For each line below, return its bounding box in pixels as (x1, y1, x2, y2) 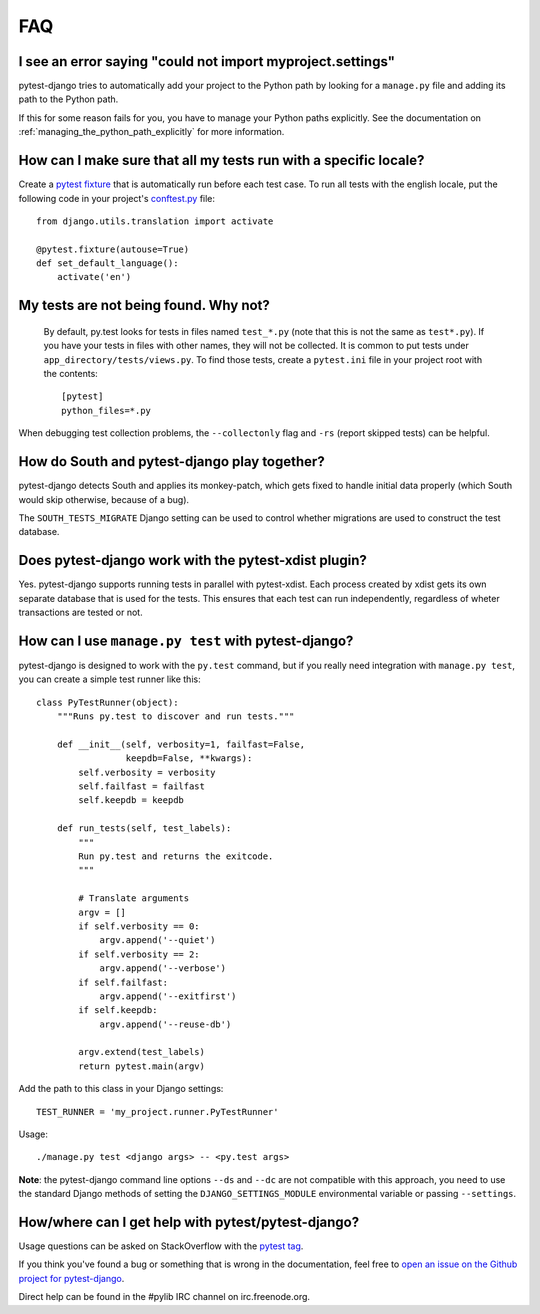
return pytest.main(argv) (78, 1060, 205, 1072)
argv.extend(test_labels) (78, 1046, 205, 1058)
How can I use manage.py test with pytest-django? (18, 632, 354, 649)
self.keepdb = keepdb (78, 795, 185, 806)
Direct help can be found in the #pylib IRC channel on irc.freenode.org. (18, 1291, 310, 1303)
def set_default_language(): (36, 258, 179, 269)
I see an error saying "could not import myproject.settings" (18, 53, 395, 70)
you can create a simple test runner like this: (18, 673, 201, 685)
